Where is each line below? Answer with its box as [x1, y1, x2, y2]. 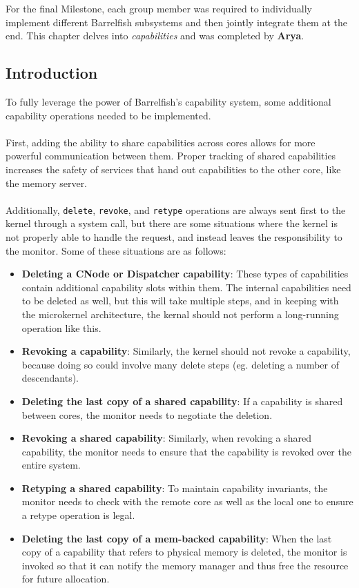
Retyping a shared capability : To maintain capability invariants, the [21, 480, 328, 495]
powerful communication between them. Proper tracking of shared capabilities [6, 148, 336, 163]
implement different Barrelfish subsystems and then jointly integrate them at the [6, 14, 347, 29]
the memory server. [6, 175, 88, 190]
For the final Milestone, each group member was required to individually [6, 1, 312, 15]
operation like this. [21, 320, 101, 335]
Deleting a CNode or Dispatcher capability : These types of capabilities [21, 266, 349, 281]
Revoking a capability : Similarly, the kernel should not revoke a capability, [21, 344, 351, 358]
